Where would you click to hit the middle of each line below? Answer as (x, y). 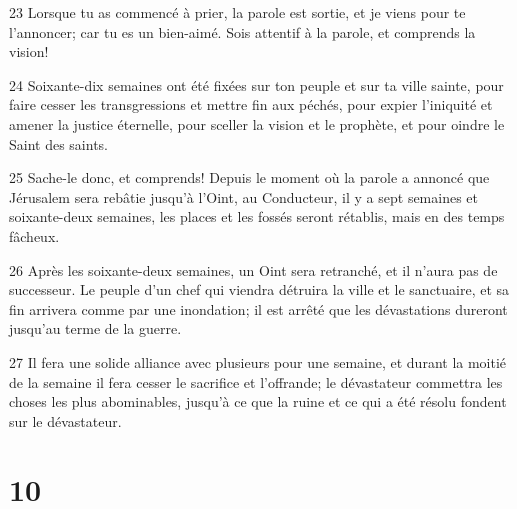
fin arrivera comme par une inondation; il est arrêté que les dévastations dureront (258, 308)
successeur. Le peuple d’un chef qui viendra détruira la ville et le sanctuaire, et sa (259, 289)
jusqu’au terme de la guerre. (95, 328)
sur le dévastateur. (65, 420)
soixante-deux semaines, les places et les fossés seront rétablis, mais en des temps (257, 216)
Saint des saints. (59, 143)
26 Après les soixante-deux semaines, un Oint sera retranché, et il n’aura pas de (253, 269)
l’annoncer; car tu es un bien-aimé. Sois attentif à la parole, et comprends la (242, 31)
